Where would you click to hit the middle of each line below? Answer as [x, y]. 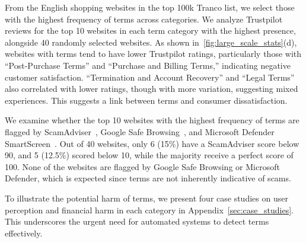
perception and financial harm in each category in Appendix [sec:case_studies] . [149, 210]
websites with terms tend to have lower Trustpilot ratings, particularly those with [153, 54]
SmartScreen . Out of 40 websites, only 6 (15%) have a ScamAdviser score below [152, 143]
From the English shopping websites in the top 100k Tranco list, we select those [150, 7]
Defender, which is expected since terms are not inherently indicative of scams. [148, 178]
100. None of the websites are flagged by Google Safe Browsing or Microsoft [142, 166]
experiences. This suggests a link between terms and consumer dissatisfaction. [146, 100]
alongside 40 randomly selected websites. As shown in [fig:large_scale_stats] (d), [151, 42]
